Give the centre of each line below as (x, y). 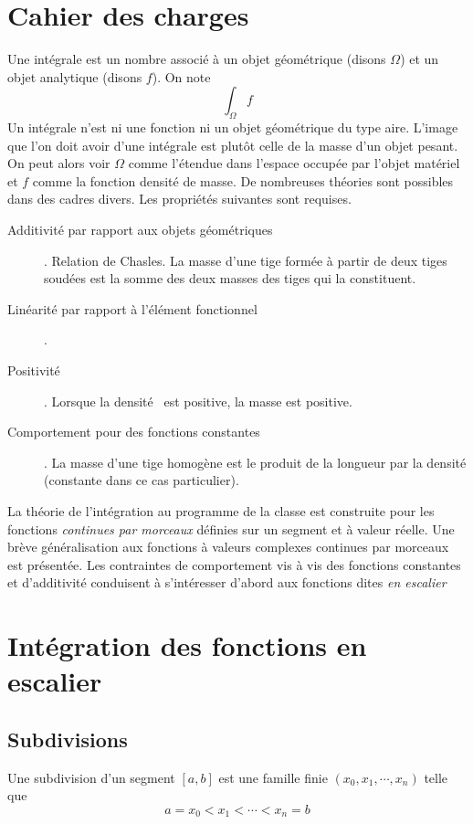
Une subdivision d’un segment (91, 777)
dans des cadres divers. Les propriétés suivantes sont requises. (179, 199)
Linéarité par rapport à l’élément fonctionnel (132, 308)
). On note (181, 76)
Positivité (34, 370)
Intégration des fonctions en (187, 645)
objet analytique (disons (75, 76)
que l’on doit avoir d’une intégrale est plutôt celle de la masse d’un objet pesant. (233, 145)
